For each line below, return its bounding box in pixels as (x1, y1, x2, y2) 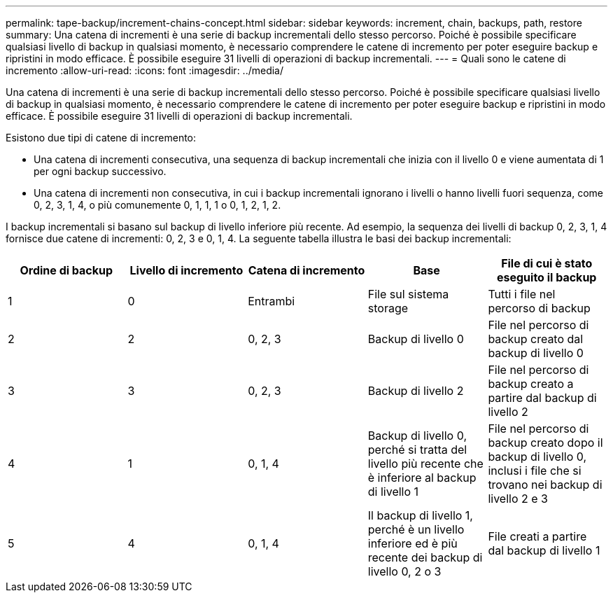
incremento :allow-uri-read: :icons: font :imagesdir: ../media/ (6, 64, 284, 76)
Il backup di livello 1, (367, 508, 473, 522)
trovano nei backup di (488, 478, 603, 492)
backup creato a (488, 377, 574, 391)
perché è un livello (367, 522, 465, 536)
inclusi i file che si (488, 464, 582, 478)
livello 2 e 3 (488, 492, 548, 506)
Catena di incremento (248, 263, 365, 277)
